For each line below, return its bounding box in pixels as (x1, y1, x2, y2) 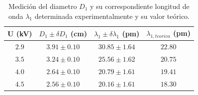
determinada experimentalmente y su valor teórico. (34, 10, 190, 21)
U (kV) (7, 28, 32, 38)
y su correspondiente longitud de (90, 1, 190, 11)
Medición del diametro (8, 1, 77, 11)
